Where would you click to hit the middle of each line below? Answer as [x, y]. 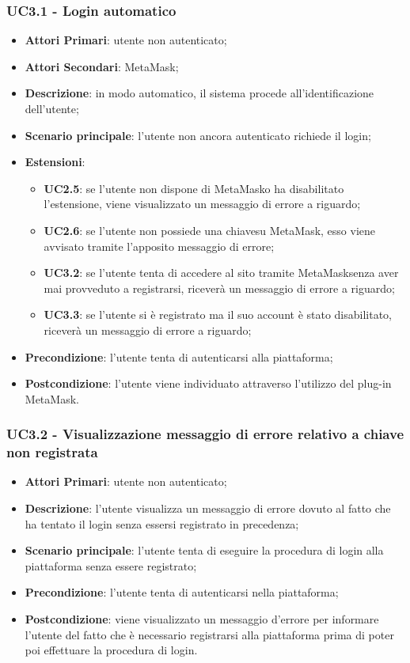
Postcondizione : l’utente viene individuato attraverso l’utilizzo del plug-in [208, 383]
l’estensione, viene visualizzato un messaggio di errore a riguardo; [202, 204]
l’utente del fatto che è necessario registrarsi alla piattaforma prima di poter [209, 634]
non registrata [52, 452]
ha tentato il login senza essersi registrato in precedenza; [162, 523]
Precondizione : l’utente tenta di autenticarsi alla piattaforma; [179, 356]
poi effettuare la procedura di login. [111, 650]
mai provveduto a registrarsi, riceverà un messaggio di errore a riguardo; [219, 288]
